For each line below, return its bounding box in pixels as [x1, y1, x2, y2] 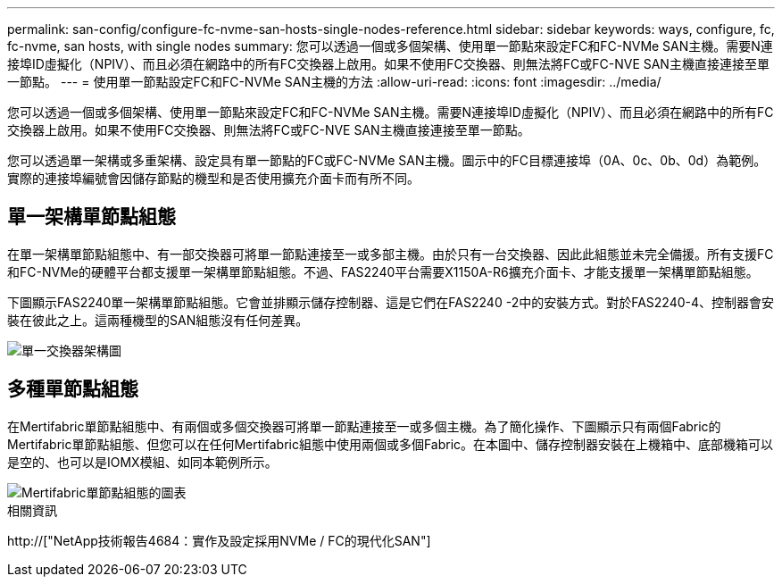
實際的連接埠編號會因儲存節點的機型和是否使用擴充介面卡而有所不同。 [7, 171, 420, 186]
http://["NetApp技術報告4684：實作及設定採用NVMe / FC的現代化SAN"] [7, 532, 431, 548]
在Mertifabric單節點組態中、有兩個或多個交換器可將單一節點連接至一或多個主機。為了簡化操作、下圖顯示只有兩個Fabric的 [7, 418, 721, 434]
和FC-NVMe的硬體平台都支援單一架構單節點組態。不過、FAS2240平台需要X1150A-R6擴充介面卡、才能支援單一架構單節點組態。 [7, 263, 759, 279]
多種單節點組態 [7, 378, 138, 401]
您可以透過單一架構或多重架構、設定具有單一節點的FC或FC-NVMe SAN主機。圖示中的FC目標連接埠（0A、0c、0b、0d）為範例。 [7, 153, 767, 168]
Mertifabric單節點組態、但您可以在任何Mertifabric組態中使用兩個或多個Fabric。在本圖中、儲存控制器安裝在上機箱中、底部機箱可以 [7, 436, 774, 452]
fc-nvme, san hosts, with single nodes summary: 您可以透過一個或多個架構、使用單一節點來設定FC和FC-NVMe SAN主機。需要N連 [7, 38, 773, 54]
